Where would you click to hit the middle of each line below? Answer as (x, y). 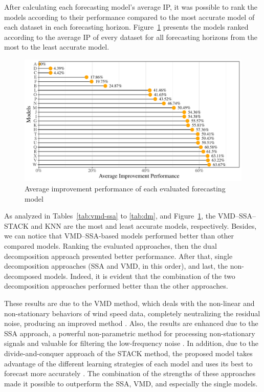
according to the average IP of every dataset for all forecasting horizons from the (131, 37)
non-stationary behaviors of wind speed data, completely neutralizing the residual (132, 313)
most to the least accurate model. (57, 47)
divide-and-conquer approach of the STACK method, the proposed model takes (128, 353)
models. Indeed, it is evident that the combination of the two (140, 276)
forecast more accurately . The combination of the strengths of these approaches (130, 373)
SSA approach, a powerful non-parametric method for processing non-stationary (130, 333)
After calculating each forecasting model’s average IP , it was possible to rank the (131, 7)
